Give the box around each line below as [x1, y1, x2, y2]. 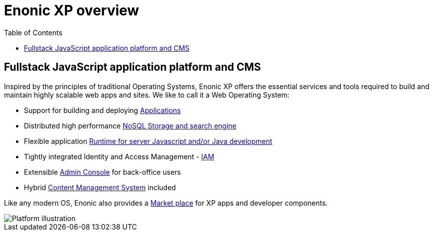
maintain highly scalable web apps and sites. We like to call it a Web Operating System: [4, 90, 289, 99]
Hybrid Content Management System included [24, 183, 176, 192]
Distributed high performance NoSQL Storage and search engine [24, 121, 237, 130]
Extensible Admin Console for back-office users [24, 167, 181, 176]
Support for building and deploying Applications [24, 106, 181, 115]
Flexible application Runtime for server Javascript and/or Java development [24, 136, 273, 145]
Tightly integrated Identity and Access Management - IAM [24, 152, 214, 161]
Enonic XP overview [4, 2, 140, 19]
